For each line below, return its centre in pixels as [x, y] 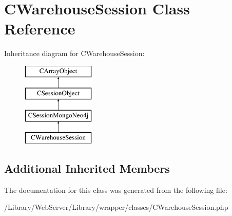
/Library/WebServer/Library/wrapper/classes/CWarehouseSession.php [116, 207]
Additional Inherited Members [87, 168]
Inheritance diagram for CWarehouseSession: [74, 53]
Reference [40, 29]
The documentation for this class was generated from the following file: [116, 190]
